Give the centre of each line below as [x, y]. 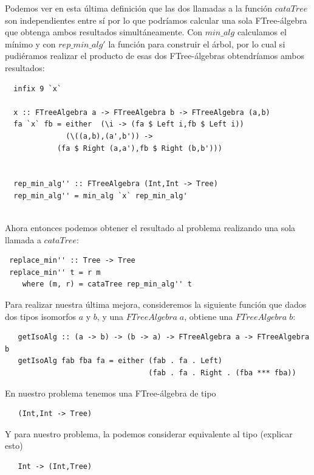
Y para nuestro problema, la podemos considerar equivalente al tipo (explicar [149, 433]
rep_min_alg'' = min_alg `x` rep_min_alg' [101, 196]
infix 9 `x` [38, 88]
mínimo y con [30, 43]
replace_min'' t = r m [55, 272]
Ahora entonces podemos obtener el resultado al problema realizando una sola [150, 228]
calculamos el [262, 32]
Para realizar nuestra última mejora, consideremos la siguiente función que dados [156, 304]
